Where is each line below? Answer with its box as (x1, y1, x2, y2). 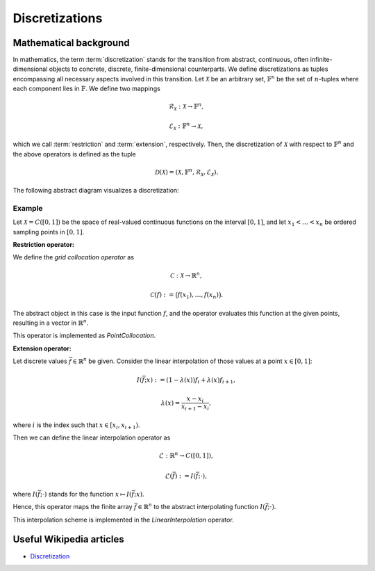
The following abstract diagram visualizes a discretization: (12, 186, 180, 195)
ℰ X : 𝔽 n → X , (169, 121, 203, 131)
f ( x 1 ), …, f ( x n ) (177, 291, 219, 300)
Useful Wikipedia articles (12, 533, 124, 545)
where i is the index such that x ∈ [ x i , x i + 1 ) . (12, 421, 140, 431)
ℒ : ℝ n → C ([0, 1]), (158, 451, 213, 460)
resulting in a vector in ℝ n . (12, 318, 89, 327)
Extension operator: (12, 344, 72, 353)
